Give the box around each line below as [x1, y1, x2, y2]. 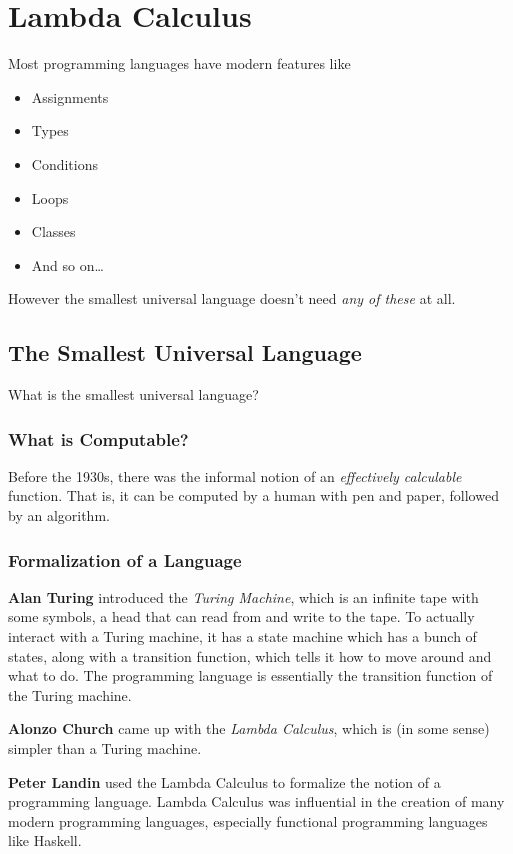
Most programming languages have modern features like [8, 53, 351, 74]
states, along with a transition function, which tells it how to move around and [8, 645, 492, 666]
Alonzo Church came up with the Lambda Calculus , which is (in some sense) [8, 718, 490, 739]
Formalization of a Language [8, 547, 242, 572]
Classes [31, 221, 76, 242]
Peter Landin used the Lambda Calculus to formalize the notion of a [8, 771, 441, 792]
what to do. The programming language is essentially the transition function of [8, 665, 493, 686]
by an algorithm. [8, 505, 110, 526]
